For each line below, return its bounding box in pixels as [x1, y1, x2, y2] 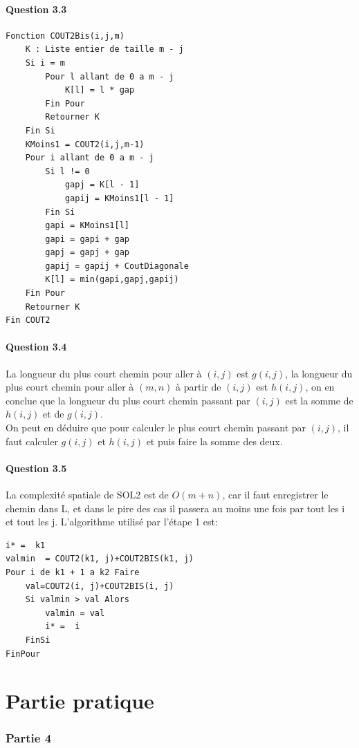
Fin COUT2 [6, 315, 50, 326]
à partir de [176, 380, 221, 394]
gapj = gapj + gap [45, 247, 129, 258]
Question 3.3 [6, 1, 67, 16]
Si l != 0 [45, 166, 90, 176]
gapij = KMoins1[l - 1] [64, 193, 174, 203]
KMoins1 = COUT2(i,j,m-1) [25, 139, 145, 149]
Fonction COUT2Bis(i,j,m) [6, 30, 125, 41]
